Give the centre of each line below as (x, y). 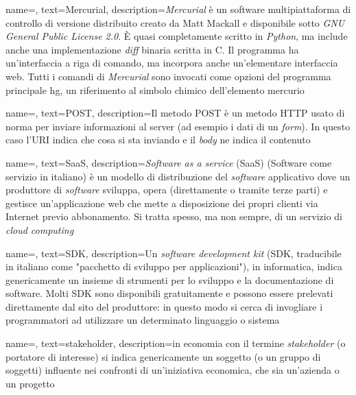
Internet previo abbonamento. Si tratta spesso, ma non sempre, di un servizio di (174, 216)
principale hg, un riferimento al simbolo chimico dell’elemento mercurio (155, 89)
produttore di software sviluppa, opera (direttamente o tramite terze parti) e (167, 190)
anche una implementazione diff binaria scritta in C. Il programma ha (152, 49)
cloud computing (40, 229)
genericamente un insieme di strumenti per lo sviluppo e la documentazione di (170, 279)
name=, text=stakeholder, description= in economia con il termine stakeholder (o (176, 343)
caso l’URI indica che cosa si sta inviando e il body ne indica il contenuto (158, 140)
